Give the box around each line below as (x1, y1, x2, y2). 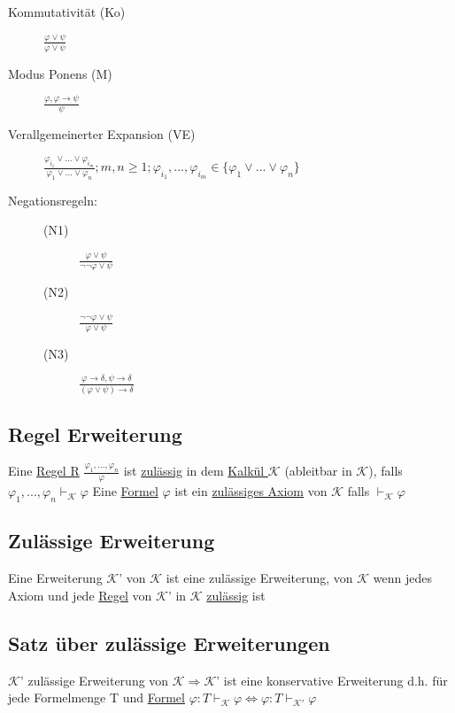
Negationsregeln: (8, 190, 97, 209)
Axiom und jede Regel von (8, 585, 152, 604)
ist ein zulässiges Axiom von (174, 482, 328, 500)
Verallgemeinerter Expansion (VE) (8, 125, 196, 143)
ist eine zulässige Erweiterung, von (166, 569, 353, 587)
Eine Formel (92, 482, 158, 500)
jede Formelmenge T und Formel (8, 688, 185, 707)
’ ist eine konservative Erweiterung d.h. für (216, 670, 448, 689)
